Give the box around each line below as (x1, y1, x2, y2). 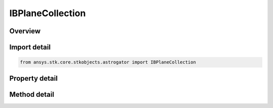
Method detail (9, 90, 55, 98)
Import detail (9, 43, 51, 51)
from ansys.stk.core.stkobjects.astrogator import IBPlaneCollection (20, 60, 196, 65)
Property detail (9, 74, 58, 83)
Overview (9, 27, 41, 35)
